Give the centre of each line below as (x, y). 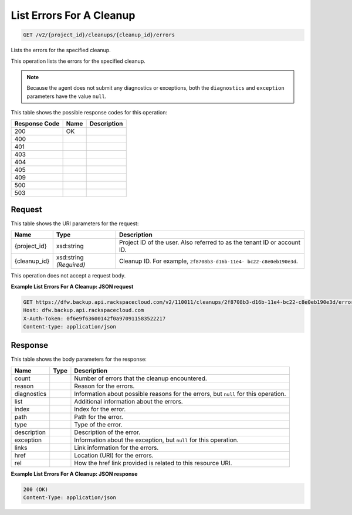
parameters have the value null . (67, 96)
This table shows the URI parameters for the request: (75, 223)
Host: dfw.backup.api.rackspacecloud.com (84, 310)
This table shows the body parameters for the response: (79, 359)
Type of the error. (98, 424)
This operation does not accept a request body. (68, 276)
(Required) (71, 265)
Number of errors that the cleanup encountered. (141, 378)
